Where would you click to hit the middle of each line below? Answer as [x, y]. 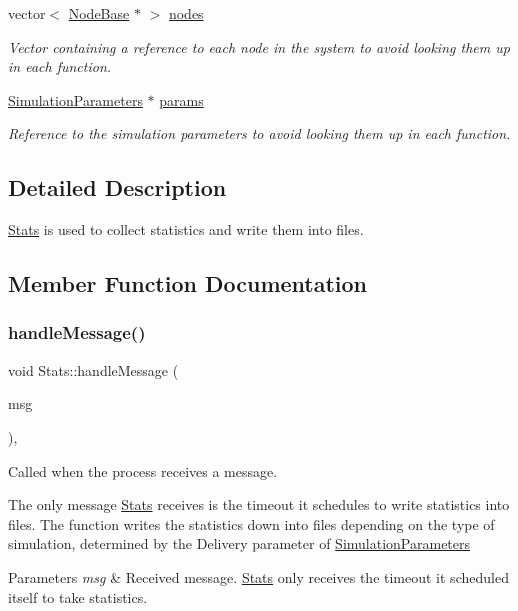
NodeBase [99, 13]
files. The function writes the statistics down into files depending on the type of [251, 523]
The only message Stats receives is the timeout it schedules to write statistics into [259, 504]
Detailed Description [117, 187]
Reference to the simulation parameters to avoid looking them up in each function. [259, 133]
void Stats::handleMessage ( [93, 369]
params [181, 99]
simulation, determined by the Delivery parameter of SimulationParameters [239, 543]
